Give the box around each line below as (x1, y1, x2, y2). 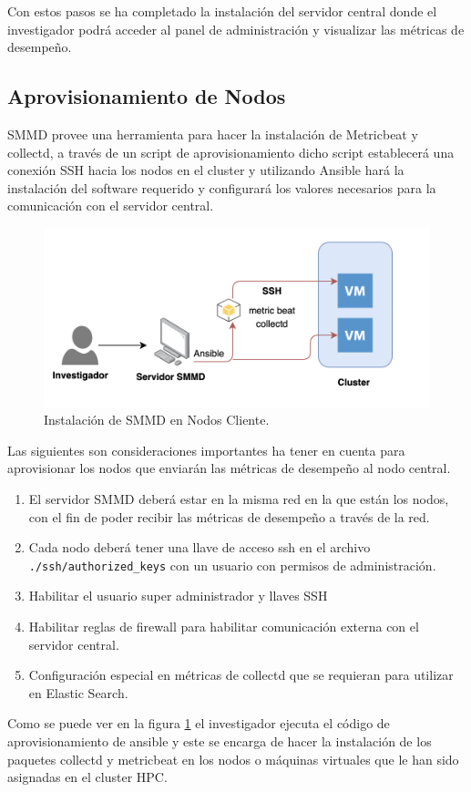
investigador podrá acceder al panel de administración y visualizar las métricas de (7, 19, 465, 38)
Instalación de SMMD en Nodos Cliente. (44, 410, 270, 429)
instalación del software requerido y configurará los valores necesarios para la (7, 178, 436, 197)
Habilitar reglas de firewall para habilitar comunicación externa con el (28, 616, 419, 635)
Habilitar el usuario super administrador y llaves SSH (28, 586, 328, 605)
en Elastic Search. (28, 683, 128, 702)
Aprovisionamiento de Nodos (7, 82, 286, 110)
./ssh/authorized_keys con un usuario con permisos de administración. (28, 555, 436, 574)
